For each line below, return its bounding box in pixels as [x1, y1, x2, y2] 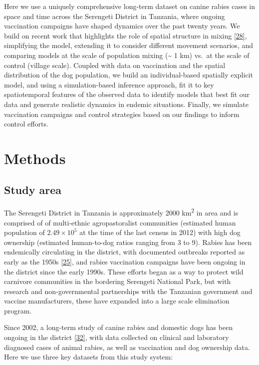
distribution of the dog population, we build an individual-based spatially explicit [4, 69, 253, 80]
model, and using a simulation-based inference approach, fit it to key [4, 79, 214, 89]
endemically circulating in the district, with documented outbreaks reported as [4, 246, 245, 257]
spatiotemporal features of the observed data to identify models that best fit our [4, 89, 250, 99]
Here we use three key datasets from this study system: [4, 351, 173, 362]
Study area [4, 182, 61, 197]
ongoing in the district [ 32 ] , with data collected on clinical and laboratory [4, 332, 229, 342]
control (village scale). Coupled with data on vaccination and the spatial [4, 59, 226, 70]
